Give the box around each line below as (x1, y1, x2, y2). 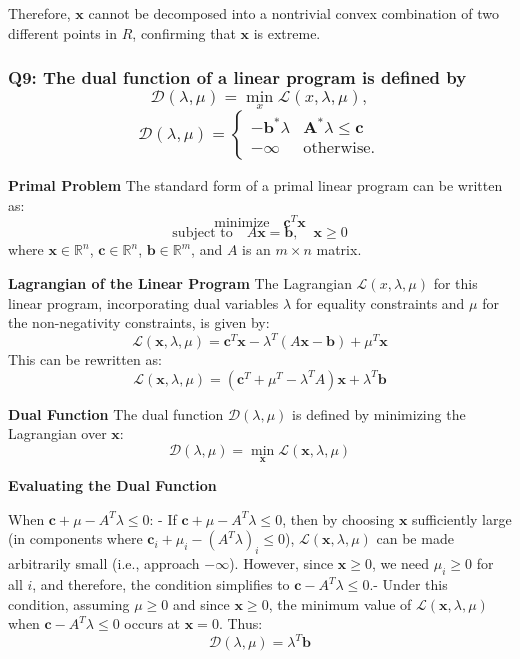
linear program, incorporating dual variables (8, 292, 279, 313)
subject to (172, 226, 233, 241)
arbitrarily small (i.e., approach (8, 553, 200, 574)
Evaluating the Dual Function (8, 475, 217, 496)
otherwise (303, 139, 371, 156)
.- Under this (369, 574, 448, 594)
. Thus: (218, 613, 263, 634)
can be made (376, 528, 454, 549)
